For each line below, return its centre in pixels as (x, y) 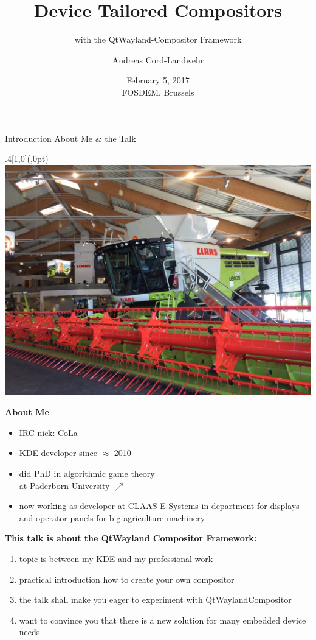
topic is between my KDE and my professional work (116, 559)
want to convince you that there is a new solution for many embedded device (163, 620)
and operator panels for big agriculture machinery (112, 517)
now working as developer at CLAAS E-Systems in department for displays (159, 506)
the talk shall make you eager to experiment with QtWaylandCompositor (155, 600)
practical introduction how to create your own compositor (127, 579)
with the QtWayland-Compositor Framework (158, 39)
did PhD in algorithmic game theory (87, 473)
